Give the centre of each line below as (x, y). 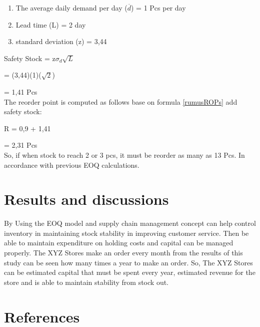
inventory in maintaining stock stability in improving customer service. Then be (126, 233)
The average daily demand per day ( (71, 8)
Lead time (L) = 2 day (51, 24)
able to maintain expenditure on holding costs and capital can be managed (119, 243)
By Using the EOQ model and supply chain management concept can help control (130, 223)
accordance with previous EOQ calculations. (72, 165)
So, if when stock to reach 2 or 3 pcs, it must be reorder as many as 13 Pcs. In (124, 154)
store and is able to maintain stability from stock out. (86, 282)
